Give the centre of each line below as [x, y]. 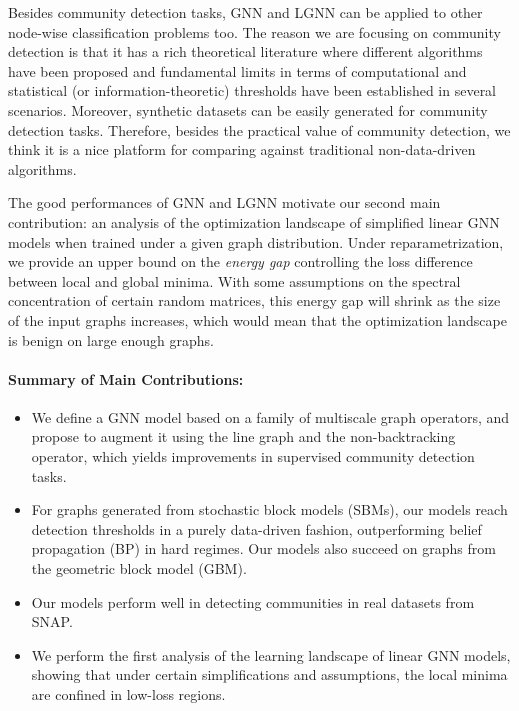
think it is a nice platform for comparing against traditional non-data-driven [242, 149]
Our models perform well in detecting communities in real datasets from [253, 601]
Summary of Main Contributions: [126, 378]
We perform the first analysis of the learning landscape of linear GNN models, [271, 654]
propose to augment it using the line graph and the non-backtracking [243, 436]
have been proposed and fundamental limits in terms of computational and [237, 70]
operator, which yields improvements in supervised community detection [253, 456]
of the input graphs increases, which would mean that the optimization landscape [257, 319]
